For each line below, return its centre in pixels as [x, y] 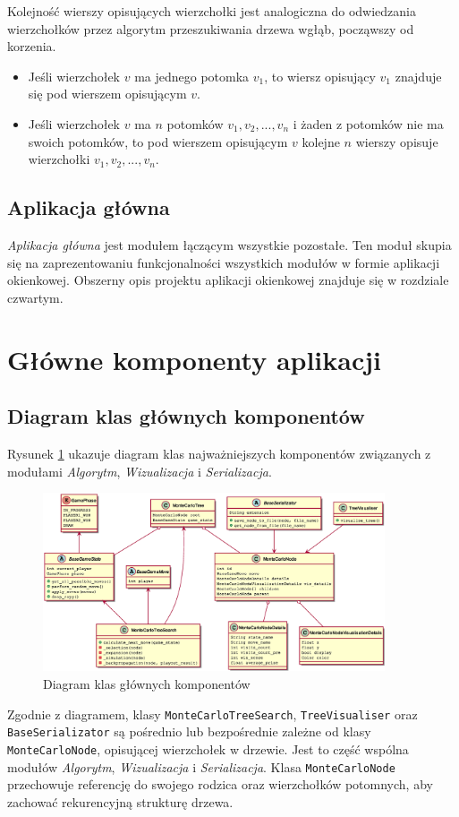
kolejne [321, 141]
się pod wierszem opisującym [107, 94]
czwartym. [35, 297]
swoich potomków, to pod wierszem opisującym [158, 141]
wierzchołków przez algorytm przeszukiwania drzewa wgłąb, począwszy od [211, 28]
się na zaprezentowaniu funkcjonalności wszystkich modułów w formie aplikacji [224, 262]
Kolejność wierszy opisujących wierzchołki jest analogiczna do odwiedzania [212, 11]
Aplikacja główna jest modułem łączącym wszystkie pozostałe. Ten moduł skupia [229, 244]
